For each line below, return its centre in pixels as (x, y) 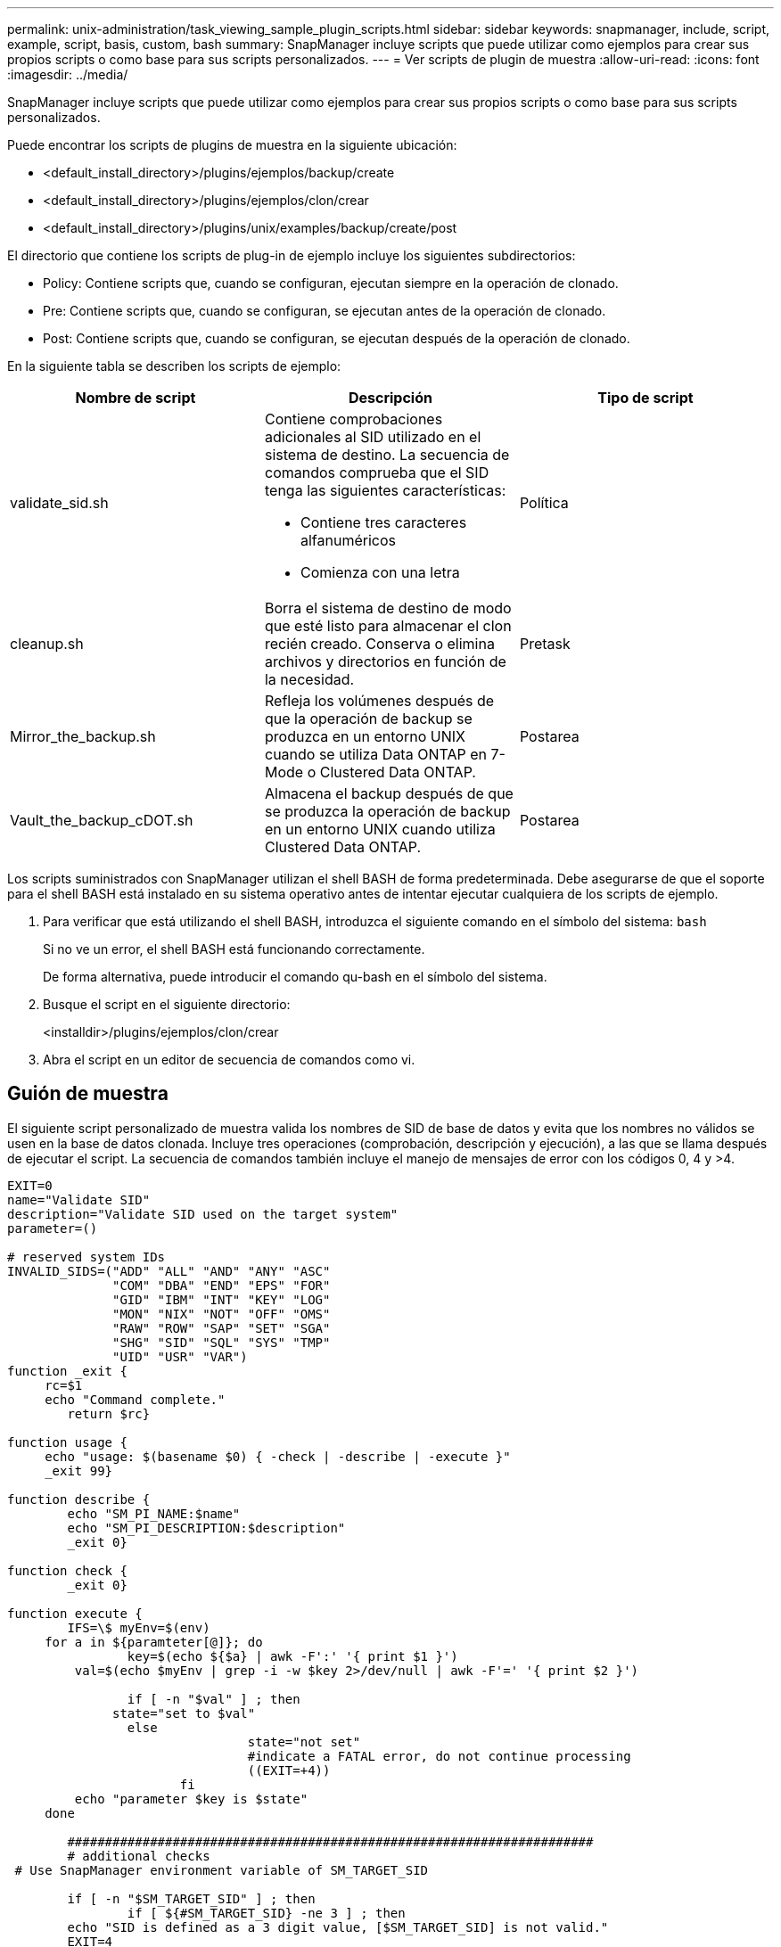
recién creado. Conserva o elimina (379, 644)
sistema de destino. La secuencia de (387, 455)
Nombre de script (136, 398)
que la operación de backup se (368, 719)
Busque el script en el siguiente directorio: (167, 1004)
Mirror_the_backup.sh (83, 736)
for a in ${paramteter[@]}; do (154, 1642)
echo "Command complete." (135, 1399)
